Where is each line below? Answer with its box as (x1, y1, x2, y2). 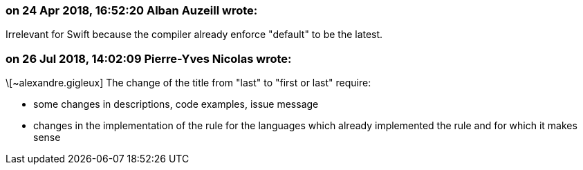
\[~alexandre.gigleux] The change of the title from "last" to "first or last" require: (6, 77, 371, 89)
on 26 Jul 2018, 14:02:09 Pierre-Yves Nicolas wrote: (6, 51, 292, 66)
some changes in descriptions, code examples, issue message (33, 98, 319, 111)
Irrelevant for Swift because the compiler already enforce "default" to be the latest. (6, 28, 383, 41)
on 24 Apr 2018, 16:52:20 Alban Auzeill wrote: (6, 3, 258, 17)
